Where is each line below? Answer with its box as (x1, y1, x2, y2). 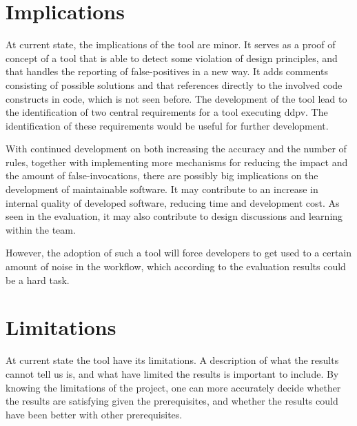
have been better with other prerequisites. (6, 407, 183, 421)
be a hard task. (6, 272, 70, 287)
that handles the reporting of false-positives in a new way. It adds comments (6, 64, 328, 79)
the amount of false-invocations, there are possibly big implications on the (6, 168, 318, 183)
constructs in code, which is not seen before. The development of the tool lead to (6, 91, 347, 105)
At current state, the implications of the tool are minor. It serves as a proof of (6, 37, 336, 52)
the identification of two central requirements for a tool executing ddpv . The (6, 105, 328, 119)
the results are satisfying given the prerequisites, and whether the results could (6, 394, 338, 408)
